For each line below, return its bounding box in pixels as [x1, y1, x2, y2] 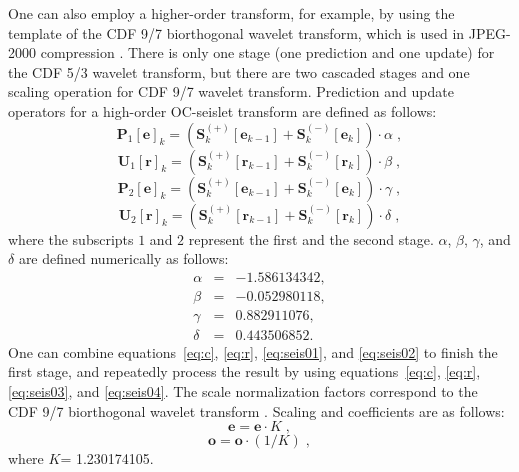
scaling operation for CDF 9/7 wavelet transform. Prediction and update [8, 81, 454, 102]
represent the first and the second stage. [188, 228, 434, 249]
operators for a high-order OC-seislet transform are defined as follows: [8, 100, 437, 121]
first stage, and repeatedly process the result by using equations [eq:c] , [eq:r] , [8, 361, 481, 382]
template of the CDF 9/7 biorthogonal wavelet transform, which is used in [8, 22, 465, 43]
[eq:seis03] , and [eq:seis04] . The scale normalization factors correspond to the [8, 381, 478, 402]
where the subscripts [8, 228, 134, 249]
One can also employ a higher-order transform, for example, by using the [8, 3, 455, 23]
